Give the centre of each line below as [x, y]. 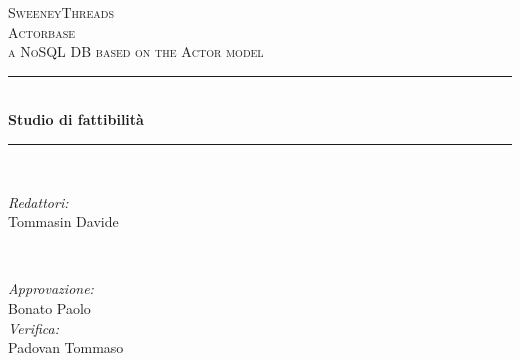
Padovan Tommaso [66, 347]
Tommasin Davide [63, 221]
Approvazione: [51, 288]
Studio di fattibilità [76, 119]
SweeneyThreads [61, 12]
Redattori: [38, 201]
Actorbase [42, 31]
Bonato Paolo [49, 307]
